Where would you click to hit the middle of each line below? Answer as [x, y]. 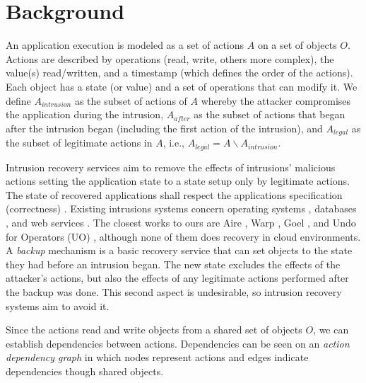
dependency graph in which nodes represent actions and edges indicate [157, 357]
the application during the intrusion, [85, 114]
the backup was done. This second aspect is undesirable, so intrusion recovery [174, 291]
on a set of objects [297, 45]
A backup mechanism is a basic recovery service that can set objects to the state [179, 250]
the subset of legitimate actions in [79, 143]
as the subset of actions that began [270, 114]
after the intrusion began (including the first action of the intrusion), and [164, 128]
